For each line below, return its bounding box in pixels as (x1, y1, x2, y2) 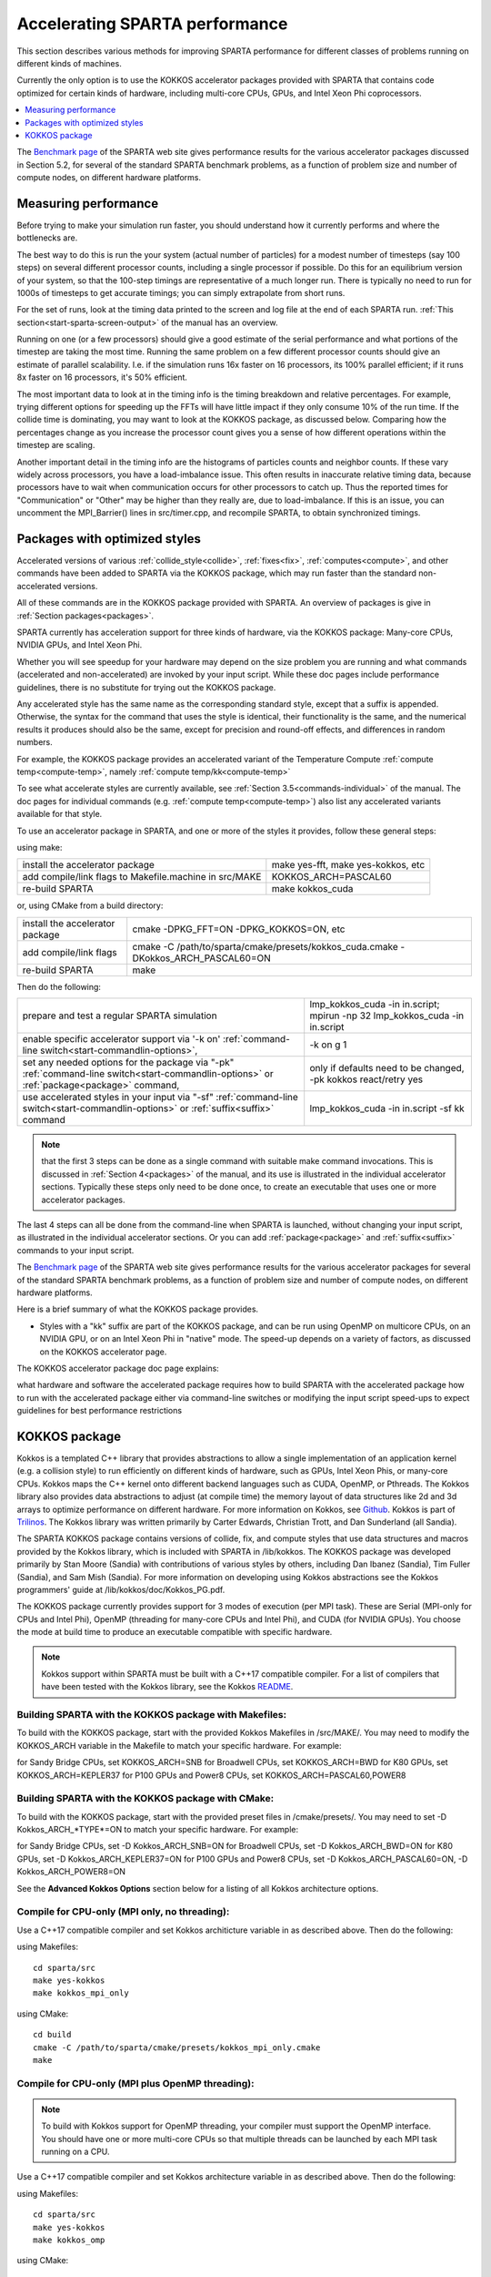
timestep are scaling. (16, 440, 95, 451)
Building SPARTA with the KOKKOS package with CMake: (16, 1792, 275, 1805)
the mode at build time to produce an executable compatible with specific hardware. (16, 1627, 333, 1638)
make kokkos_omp (33, 2235, 105, 2245)
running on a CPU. (41, 2146, 110, 2158)
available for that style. (16, 809, 103, 820)
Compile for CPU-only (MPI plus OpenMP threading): (16, 2077, 255, 2089)
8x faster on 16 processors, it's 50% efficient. (16, 372, 188, 383)
